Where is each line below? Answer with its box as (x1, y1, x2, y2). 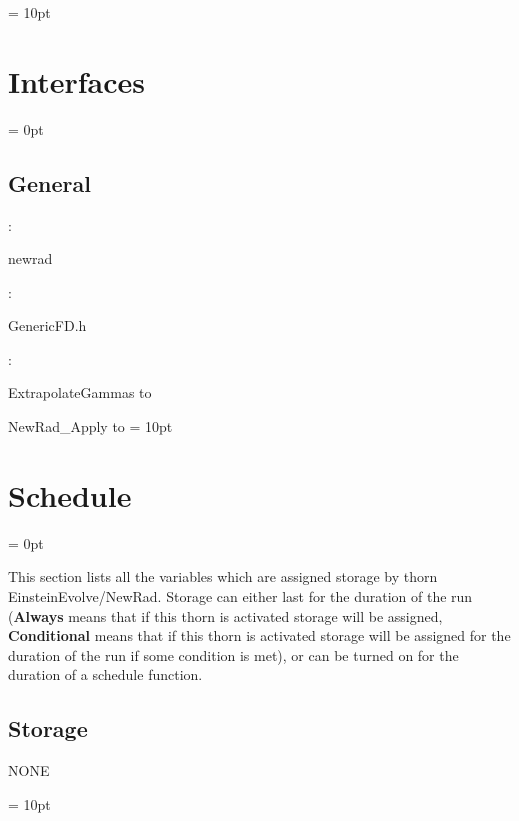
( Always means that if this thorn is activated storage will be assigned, (8, 605, 443, 626)
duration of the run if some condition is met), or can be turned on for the (8, 644, 459, 665)
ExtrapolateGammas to (8, 382, 152, 403)
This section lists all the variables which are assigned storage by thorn (8, 566, 438, 587)
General (8, 167, 91, 198)
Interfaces (8, 60, 146, 101)
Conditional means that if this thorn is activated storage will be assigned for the (8, 625, 511, 646)
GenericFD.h (8, 315, 87, 336)
